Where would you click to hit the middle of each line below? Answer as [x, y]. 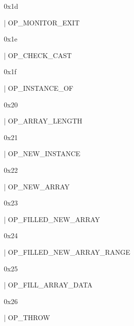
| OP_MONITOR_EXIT [42, 22]
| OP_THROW [27, 317]
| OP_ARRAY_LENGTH [43, 121]
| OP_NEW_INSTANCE [42, 153]
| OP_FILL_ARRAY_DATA [48, 285]
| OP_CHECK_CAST [38, 55]
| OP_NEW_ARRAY [37, 186]
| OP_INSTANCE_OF [39, 88]
